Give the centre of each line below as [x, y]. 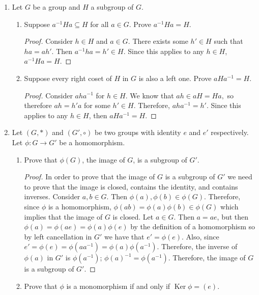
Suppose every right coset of [68, 78]
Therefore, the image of [209, 258]
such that [228, 41]
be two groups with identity [138, 132]
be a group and [56, 7]
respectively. [230, 132]
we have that [124, 236]
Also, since [203, 236]
